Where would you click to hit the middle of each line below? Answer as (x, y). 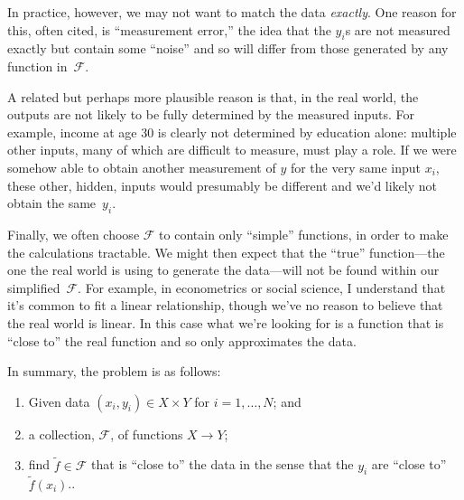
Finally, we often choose (74, 234)
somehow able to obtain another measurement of (142, 167)
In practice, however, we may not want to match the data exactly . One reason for (232, 12)
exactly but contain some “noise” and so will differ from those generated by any (228, 48)
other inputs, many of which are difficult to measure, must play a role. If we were (232, 150)
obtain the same (52, 203)
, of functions (147, 434)
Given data (59, 401)
